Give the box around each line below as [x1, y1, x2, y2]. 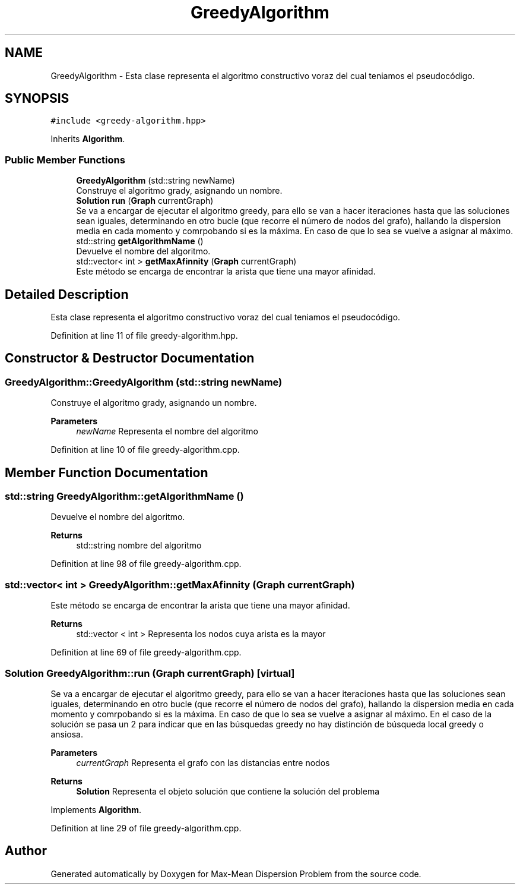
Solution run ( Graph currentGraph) [76, 196, 214, 206]
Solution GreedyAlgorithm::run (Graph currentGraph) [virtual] [5, 667, 295, 679]
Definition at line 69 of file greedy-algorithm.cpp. [50, 647, 242, 658]
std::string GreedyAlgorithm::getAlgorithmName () [5, 490, 244, 503]
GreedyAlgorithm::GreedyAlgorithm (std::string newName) [5, 376, 283, 388]
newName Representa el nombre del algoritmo [76, 426, 258, 437]
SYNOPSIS [5, 91, 69, 106]
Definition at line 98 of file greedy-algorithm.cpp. [50, 559, 242, 569]
